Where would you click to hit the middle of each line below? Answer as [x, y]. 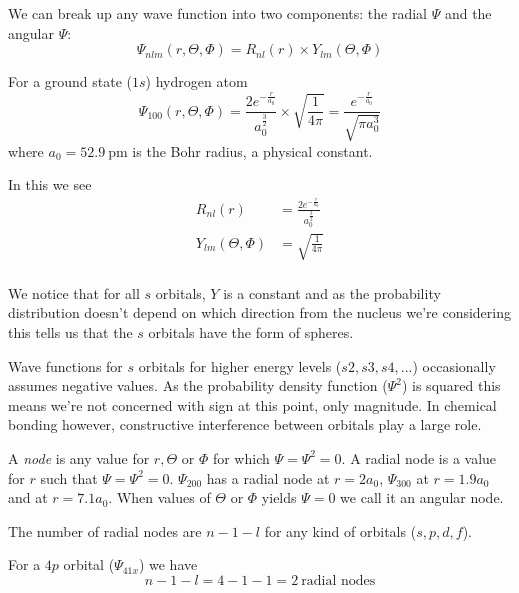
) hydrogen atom [196, 81]
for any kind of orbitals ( [340, 530]
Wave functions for [65, 365]
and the [468, 13]
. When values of [159, 497]
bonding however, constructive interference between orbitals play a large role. [245, 424]
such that [69, 477]
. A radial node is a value [419, 457]
